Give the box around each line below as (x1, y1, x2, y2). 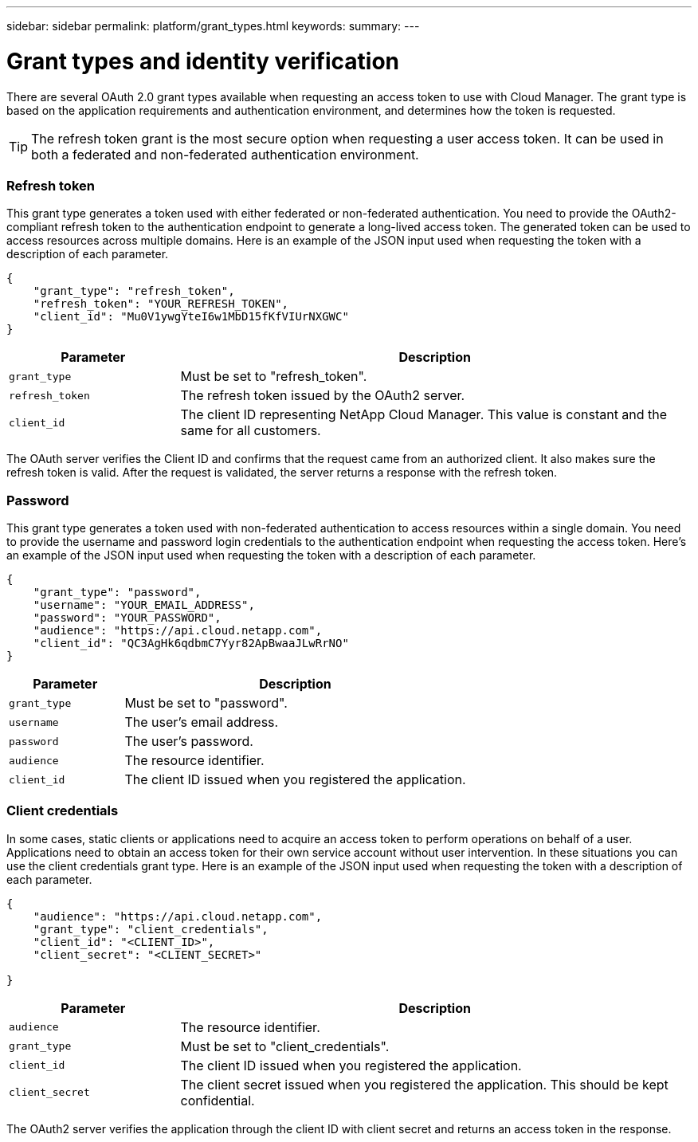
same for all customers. (180, 422, 321, 439)
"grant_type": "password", (33, 586, 202, 598)
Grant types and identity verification (6, 47, 399, 75)
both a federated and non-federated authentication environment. (31, 146, 419, 163)
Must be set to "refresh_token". (180, 368, 367, 385)
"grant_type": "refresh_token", (33, 285, 235, 298)
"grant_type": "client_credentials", (33, 922, 269, 936)
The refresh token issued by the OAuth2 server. (180, 387, 465, 404)
